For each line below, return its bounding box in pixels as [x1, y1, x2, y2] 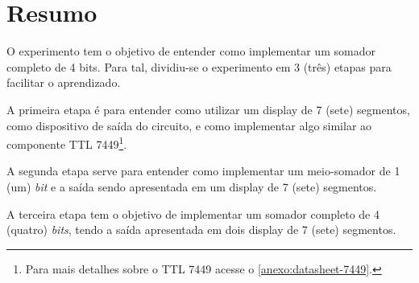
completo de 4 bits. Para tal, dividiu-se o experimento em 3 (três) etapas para [6, 58, 392, 75]
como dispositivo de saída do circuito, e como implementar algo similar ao [6, 117, 372, 133]
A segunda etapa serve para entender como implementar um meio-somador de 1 [6, 162, 400, 179]
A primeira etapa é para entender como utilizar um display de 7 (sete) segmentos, [6, 100, 410, 117]
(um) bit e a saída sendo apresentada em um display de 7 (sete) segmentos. [6, 178, 377, 195]
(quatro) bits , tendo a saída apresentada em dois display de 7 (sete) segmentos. [6, 221, 396, 238]
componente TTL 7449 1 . [6, 133, 127, 152]
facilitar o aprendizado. [6, 74, 121, 91]
